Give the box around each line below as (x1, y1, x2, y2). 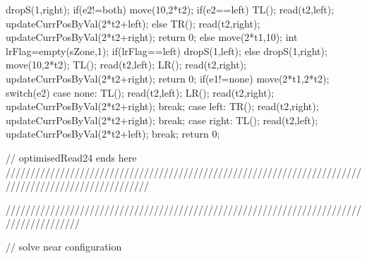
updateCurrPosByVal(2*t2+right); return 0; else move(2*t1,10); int (6, 30, 298, 44)
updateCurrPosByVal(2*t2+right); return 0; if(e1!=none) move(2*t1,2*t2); (6, 71, 330, 85)
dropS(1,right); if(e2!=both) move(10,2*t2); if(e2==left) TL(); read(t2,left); (6, 2, 335, 16)
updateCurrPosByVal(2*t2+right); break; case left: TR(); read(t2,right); (6, 99, 319, 114)
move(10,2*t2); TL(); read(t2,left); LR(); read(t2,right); (6, 57, 247, 72)
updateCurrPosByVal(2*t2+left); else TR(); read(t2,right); (6, 16, 260, 30)
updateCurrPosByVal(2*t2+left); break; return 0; (6, 126, 220, 141)
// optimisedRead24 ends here (6, 150, 137, 164)
